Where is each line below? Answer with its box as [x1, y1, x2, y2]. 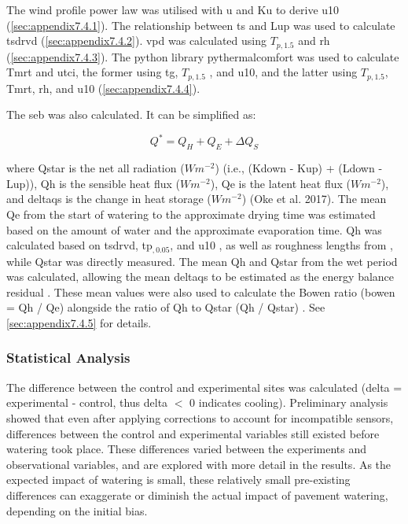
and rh [298, 32, 330, 49]
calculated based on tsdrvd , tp [6, 237, 153, 253]
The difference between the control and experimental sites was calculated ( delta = [6, 378, 402, 395]
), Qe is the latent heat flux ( [210, 175, 351, 191]
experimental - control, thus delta [6, 394, 168, 411]
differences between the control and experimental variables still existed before [6, 425, 380, 441]
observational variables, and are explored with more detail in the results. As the [6, 456, 391, 472]
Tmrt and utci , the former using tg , [6, 64, 178, 80]
